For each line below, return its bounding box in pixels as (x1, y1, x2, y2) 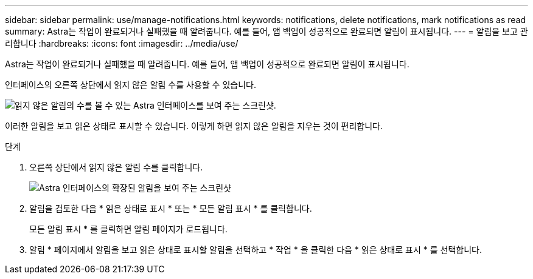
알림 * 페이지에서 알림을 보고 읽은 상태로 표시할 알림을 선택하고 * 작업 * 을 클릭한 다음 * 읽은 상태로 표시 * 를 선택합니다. (29, 244, 482, 255)
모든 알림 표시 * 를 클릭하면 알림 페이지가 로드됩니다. (29, 224, 228, 234)
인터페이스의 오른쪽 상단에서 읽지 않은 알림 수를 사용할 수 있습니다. (5, 79, 256, 90)
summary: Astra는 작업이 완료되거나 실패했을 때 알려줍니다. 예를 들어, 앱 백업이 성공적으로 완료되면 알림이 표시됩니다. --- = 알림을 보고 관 (5, 26, 528, 36)
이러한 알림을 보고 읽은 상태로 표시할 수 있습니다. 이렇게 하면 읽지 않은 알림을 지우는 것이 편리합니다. (5, 121, 383, 131)
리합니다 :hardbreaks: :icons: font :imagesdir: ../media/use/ (5, 38, 239, 49)
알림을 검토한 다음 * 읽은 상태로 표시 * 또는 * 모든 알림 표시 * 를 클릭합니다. (29, 203, 312, 213)
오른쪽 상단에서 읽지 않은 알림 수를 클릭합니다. (29, 162, 203, 172)
